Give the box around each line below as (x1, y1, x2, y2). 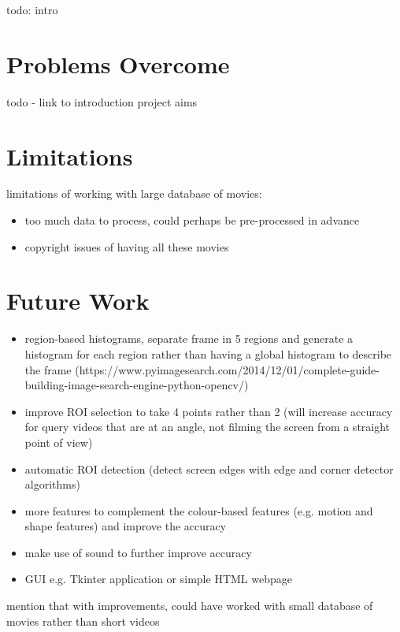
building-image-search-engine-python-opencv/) (24, 377, 249, 393)
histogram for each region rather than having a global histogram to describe (24, 345, 392, 362)
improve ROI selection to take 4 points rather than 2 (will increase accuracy (24, 403, 393, 419)
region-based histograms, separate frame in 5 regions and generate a (24, 330, 354, 347)
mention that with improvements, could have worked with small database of (6, 597, 373, 614)
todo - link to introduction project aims (6, 93, 198, 110)
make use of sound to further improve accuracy (24, 544, 252, 560)
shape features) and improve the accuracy (24, 518, 227, 534)
